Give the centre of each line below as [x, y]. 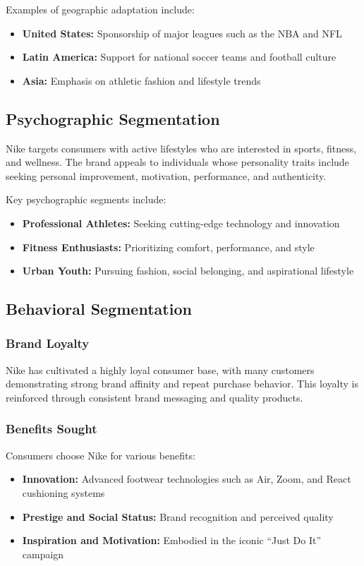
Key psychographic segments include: [86, 199]
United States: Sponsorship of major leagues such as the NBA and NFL [182, 33]
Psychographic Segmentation [113, 118]
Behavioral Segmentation [99, 309]
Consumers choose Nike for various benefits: [101, 455]
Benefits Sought [51, 429]
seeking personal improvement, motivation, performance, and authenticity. [166, 175]
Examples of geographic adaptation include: [100, 9]
